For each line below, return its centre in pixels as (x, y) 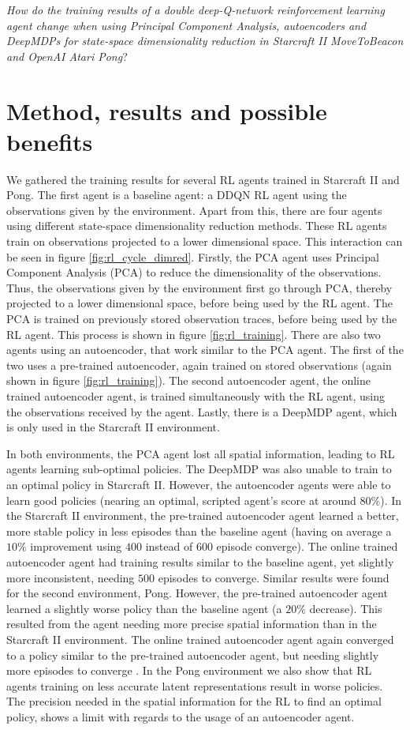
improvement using (76, 546)
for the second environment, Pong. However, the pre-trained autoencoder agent (197, 593)
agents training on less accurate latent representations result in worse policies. (195, 685)
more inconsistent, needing (71, 577)
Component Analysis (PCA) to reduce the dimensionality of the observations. (194, 272)
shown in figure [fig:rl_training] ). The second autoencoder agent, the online (188, 380)
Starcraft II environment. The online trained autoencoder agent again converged (200, 639)
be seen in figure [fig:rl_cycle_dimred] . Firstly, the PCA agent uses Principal (193, 256)
